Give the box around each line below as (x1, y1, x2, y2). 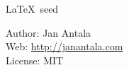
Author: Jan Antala (6, 25, 91, 40)
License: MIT (6, 52, 64, 67)
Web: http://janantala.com (6, 39, 123, 54)
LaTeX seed (6, 1, 59, 16)
